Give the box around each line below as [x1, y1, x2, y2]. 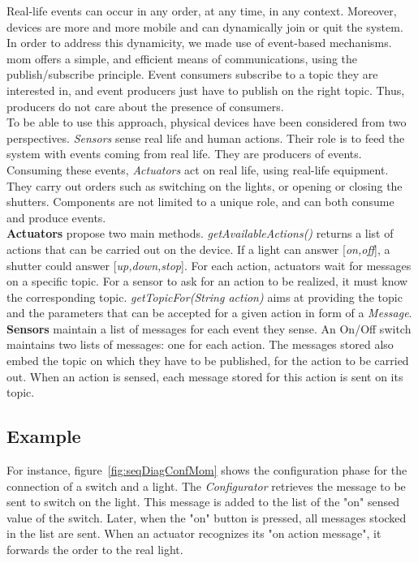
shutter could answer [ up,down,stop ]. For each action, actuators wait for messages [6, 256, 412, 273]
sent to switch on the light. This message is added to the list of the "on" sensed [6, 493, 399, 510]
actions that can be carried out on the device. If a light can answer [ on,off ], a [6, 240, 390, 257]
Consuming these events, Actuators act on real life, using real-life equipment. [6, 161, 389, 178]
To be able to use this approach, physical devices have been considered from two [6, 114, 407, 131]
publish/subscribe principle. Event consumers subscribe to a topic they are [6, 66, 378, 83]
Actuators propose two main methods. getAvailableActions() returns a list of [6, 225, 394, 242]
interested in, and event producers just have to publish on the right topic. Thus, [6, 81, 405, 98]
